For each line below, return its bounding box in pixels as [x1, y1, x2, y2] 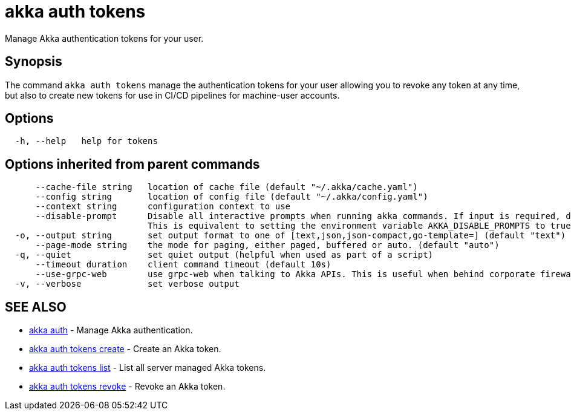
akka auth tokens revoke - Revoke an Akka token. [29, 381, 226, 392]
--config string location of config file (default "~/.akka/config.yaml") [35, 192, 428, 202]
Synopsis [5, 54, 62, 70]
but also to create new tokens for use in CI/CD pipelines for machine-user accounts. [5, 90, 340, 100]
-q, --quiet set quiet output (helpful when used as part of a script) [15, 250, 434, 260]
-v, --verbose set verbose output [15, 279, 240, 289]
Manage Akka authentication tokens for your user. [5, 33, 204, 44]
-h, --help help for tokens [15, 136, 158, 146]
